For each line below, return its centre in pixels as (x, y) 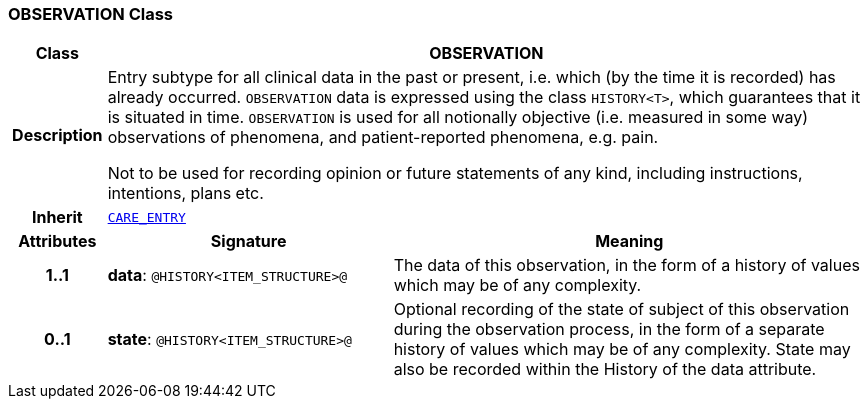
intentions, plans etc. (185, 193)
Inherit (57, 217)
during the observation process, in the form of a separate (609, 329)
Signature (248, 241)
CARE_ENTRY (146, 217)
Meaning (629, 241)
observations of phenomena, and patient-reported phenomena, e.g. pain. (383, 137)
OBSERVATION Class (90, 14)
